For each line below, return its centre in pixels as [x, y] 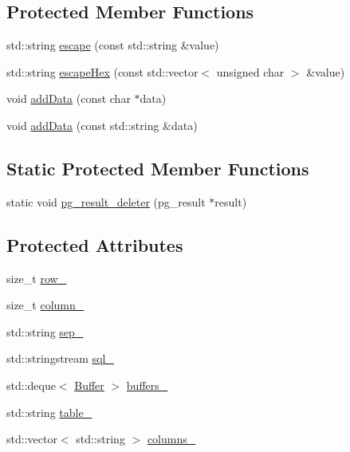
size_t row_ [37, 278]
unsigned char [250, 71]
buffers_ [147, 385]
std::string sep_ [45, 331]
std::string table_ [49, 412]
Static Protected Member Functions [158, 168]
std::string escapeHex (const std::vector [102, 71]
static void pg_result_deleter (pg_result [106, 201]
